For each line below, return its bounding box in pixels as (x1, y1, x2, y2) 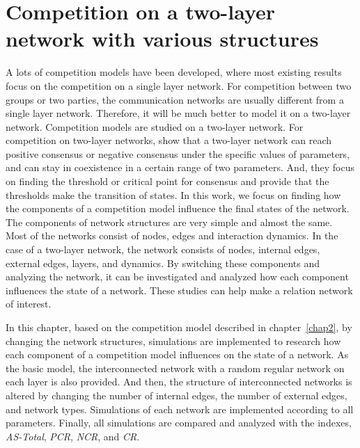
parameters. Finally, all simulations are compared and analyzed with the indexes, (6, 415, 352, 430)
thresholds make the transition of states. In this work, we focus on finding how (6, 187, 341, 202)
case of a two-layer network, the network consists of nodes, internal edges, (6, 242, 320, 257)
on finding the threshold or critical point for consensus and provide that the (6, 174, 329, 189)
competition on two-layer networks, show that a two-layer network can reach (6, 133, 332, 147)
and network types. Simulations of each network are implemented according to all (6, 401, 354, 416)
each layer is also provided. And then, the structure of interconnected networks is (6, 374, 352, 389)
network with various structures (6, 24, 319, 53)
